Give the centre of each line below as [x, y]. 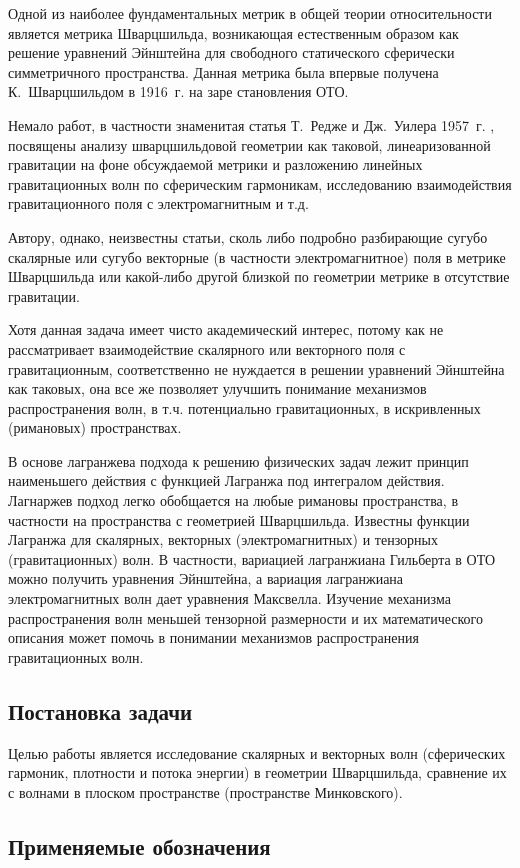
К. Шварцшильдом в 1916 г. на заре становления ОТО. [178, 91]
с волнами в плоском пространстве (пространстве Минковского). [205, 791]
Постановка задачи [100, 710]
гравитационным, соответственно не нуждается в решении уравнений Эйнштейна [256, 368]
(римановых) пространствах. [95, 427]
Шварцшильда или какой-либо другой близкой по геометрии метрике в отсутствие [259, 276]
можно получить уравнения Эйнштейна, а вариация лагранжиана [206, 578]
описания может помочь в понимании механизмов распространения [213, 637]
